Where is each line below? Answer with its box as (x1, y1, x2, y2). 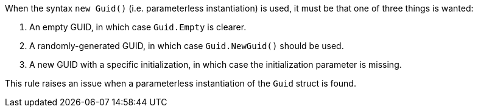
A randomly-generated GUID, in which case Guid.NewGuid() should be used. (29, 41, 344, 51)
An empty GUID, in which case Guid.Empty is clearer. (29, 22, 247, 32)
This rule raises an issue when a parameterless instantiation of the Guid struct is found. (5, 78, 356, 88)
